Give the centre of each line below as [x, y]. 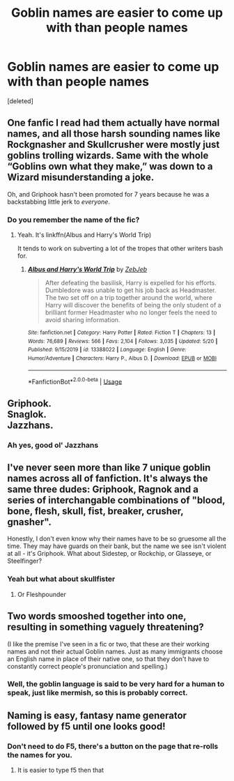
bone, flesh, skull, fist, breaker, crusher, [95, 511]
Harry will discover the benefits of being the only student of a [133, 305]
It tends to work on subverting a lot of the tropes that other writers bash [120, 248]
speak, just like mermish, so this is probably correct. [97, 693]
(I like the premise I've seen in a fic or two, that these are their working [108, 644]
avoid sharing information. [83, 320]
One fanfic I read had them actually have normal [114, 123]
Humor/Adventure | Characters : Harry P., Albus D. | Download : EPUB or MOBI [122, 358]
